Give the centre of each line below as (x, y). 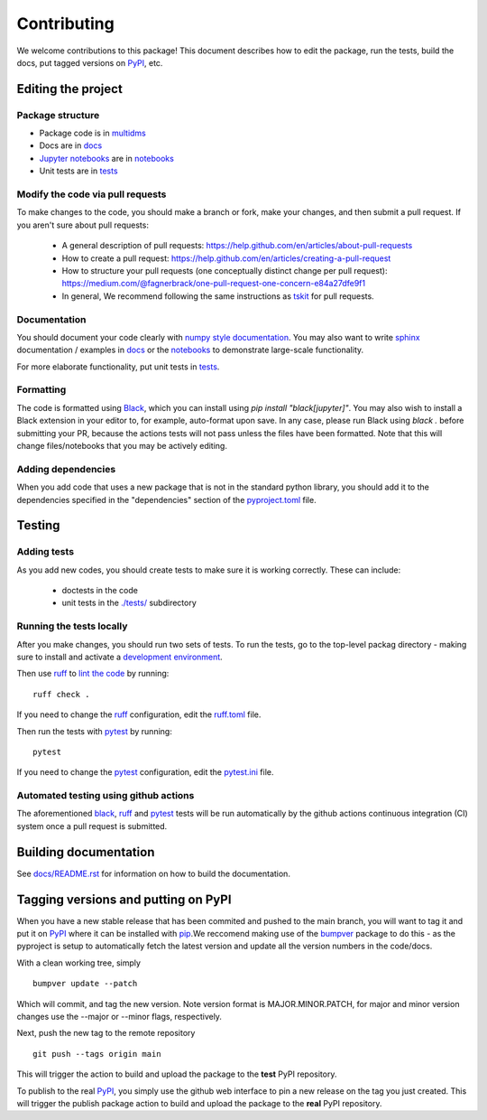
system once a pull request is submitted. (92, 826)
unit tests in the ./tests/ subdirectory (129, 603)
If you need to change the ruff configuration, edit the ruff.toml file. (139, 714)
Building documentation (86, 852)
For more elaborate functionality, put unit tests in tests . (118, 367)
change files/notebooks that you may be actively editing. (122, 445)
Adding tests (46, 552)
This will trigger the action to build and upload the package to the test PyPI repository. (177, 1074)
